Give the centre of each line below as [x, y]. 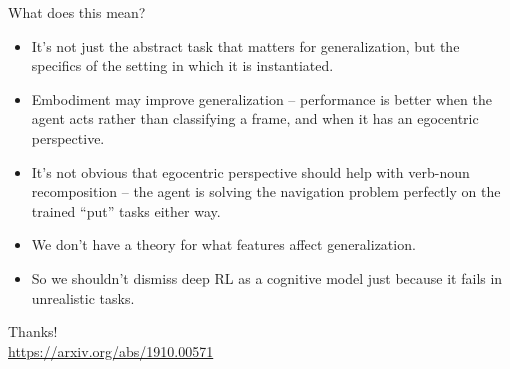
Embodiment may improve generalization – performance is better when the [261, 98]
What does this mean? [77, 12]
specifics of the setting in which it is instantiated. [182, 65]
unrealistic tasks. [83, 297]
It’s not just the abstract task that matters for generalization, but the [245, 45]
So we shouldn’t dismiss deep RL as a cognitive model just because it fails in [267, 277]
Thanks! [33, 331]
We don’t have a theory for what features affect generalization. [223, 244]
